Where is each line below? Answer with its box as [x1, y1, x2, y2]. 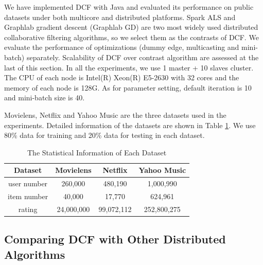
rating [18, 203, 38, 214]
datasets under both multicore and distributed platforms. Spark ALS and [4, 11, 236, 22]
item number [8, 191, 48, 201]
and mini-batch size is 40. [4, 92, 85, 103]
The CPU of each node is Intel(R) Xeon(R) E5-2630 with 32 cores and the [4, 72, 239, 83]
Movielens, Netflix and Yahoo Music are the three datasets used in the [4, 109, 226, 120]
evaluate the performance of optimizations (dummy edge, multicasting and [4, 42, 239, 52]
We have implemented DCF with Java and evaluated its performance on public [4, 2, 254, 12]
